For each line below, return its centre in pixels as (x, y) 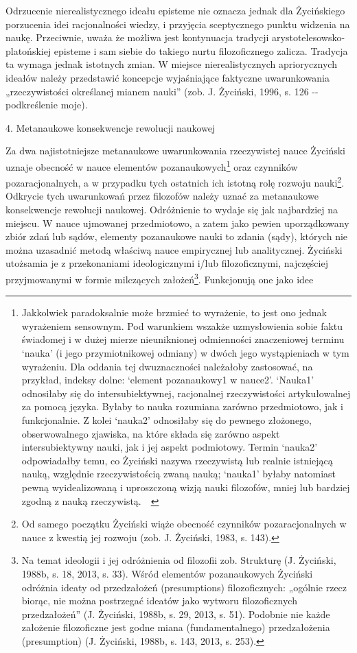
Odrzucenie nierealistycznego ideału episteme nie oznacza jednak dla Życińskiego (175, 10)
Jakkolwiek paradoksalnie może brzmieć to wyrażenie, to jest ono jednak (174, 312)
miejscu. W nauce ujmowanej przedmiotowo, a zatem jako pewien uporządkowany (177, 223)
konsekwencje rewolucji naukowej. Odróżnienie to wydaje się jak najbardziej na (172, 210)
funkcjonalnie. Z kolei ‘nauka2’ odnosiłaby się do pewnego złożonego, (166, 420)
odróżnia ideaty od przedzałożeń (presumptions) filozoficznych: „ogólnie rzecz (184, 587)
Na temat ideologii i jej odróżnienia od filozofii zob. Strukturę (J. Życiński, (179, 560)
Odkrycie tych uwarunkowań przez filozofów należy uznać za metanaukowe (162, 196)
